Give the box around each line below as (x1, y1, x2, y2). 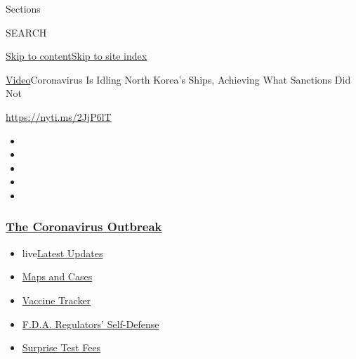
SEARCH (6, 25, 47, 39)
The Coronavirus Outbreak (6, 218, 162, 235)
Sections (6, 1, 41, 15)
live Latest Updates (22, 245, 103, 260)
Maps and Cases (22, 269, 93, 284)
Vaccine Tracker (22, 292, 91, 307)
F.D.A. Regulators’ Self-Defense (22, 316, 159, 331)
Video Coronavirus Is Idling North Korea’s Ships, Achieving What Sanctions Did (6, 72, 351, 86)
